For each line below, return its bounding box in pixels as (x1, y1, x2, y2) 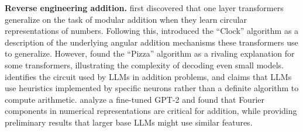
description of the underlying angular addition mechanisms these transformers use (5, 36, 298, 48)
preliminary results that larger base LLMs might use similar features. (5, 116, 253, 128)
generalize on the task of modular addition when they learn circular (5, 13, 247, 25)
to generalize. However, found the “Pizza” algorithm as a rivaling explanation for (5, 47, 295, 60)
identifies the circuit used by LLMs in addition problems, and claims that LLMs (5, 70, 292, 82)
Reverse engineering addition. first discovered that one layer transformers (5, 2, 284, 13)
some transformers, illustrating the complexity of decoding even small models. (5, 58, 284, 71)
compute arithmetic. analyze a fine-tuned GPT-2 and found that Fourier (5, 93, 264, 105)
